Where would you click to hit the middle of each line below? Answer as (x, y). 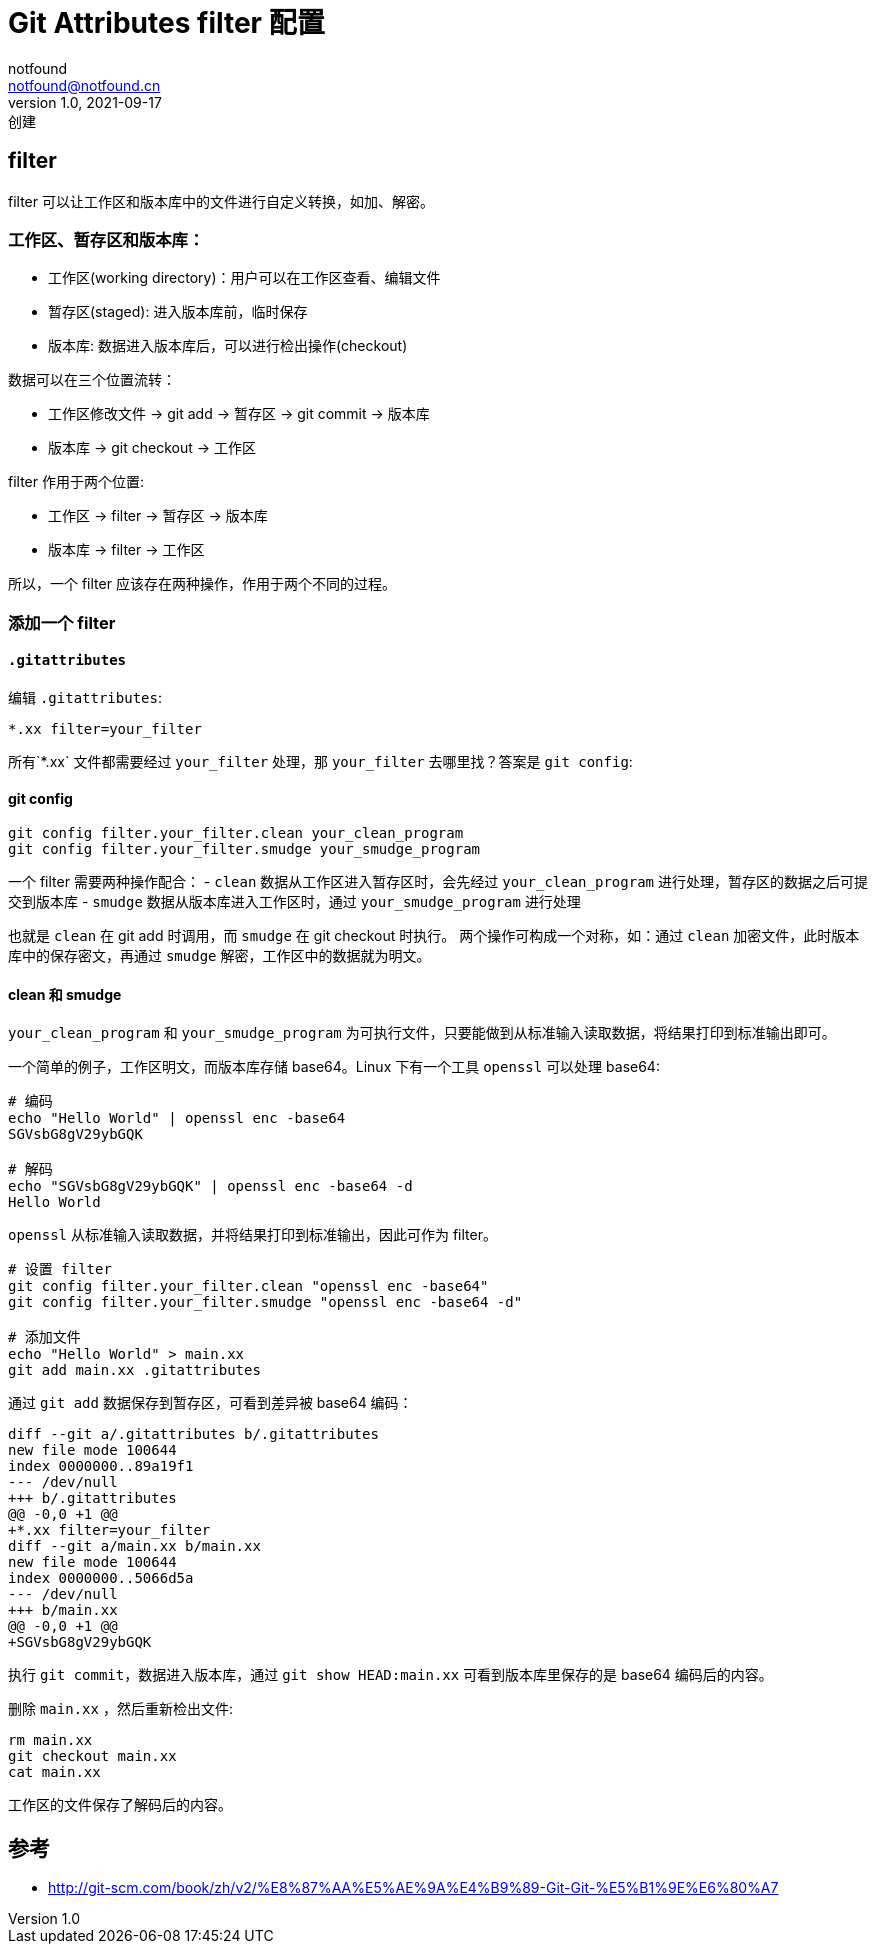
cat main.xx (54, 1772)
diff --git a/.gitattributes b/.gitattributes (193, 1434)
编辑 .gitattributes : (85, 697)
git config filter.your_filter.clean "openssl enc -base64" (248, 1286)
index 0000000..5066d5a (101, 1578)
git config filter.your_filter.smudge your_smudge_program (244, 849)
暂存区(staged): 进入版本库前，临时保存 (178, 312)
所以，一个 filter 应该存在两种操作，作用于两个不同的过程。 (202, 584)
